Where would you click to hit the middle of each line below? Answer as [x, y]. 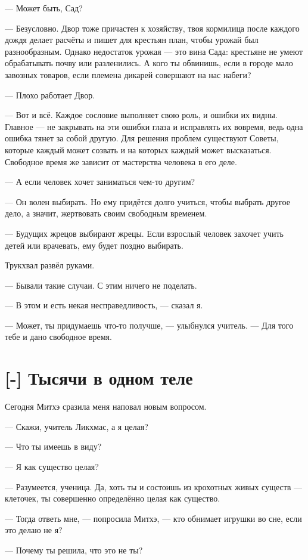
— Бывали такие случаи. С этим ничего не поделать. [101, 285]
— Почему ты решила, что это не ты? [74, 550]
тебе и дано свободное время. [58, 337]
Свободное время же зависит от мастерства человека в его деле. [121, 161]
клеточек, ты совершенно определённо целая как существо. [113, 498]
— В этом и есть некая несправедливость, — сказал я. [104, 305]
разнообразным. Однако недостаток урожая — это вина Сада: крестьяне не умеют [154, 51]
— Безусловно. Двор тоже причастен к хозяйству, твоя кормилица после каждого [152, 28]
